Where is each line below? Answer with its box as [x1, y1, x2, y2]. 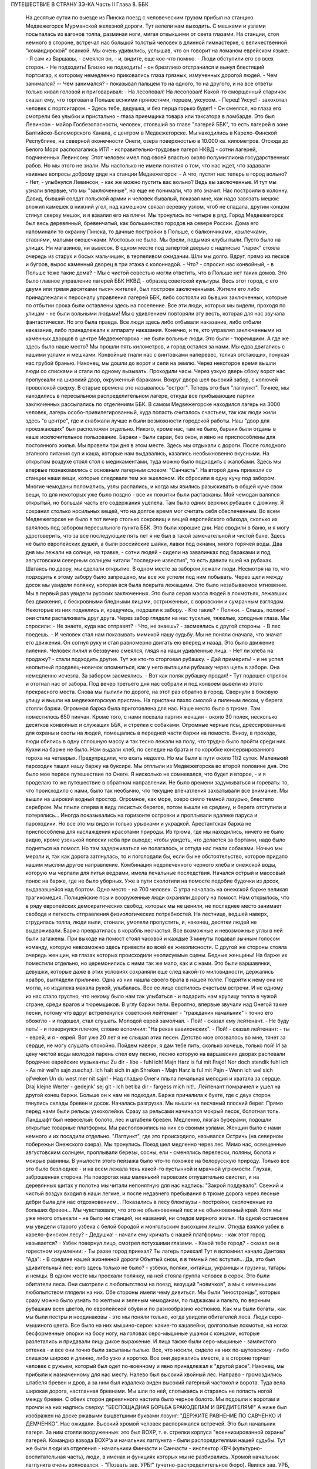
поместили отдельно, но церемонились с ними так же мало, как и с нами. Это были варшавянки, [25, 960, 272, 967]
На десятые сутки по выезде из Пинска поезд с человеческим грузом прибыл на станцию [25, 14, 254, 21]
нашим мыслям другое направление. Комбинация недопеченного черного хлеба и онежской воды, [25, 861, 277, 868]
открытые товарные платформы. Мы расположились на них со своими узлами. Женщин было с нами [25, 1124, 281, 1131]
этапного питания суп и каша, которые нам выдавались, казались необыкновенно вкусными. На [25, 450, 269, 457]
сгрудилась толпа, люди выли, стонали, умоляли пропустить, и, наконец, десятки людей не [25, 918, 257, 925]
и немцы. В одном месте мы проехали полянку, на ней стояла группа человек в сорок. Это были [25, 1272, 270, 1279]
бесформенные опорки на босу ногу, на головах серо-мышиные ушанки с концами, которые [25, 1330, 260, 1337]
